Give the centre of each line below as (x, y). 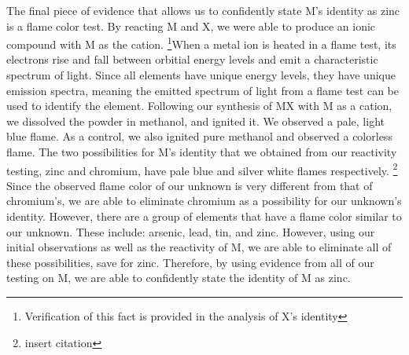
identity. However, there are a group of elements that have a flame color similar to (204, 216)
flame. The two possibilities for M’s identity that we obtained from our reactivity (202, 152)
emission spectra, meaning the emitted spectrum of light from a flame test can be (203, 90)
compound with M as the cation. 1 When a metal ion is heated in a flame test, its (201, 43)
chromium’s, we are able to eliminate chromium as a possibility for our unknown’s (204, 201)
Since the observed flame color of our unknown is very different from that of (190, 185)
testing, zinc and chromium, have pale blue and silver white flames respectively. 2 (202, 169)
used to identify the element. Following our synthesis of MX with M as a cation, (199, 106)
